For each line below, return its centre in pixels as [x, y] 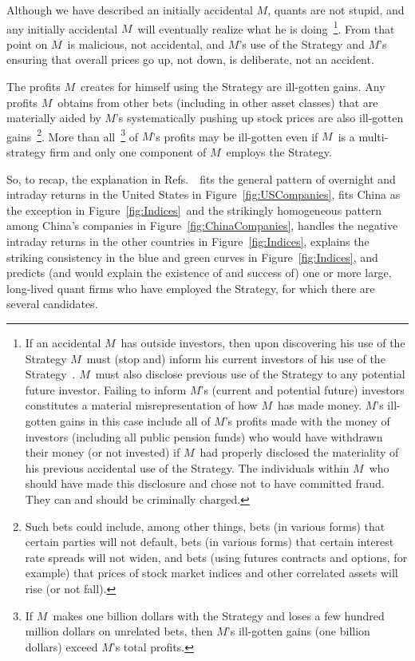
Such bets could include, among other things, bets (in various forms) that [205, 526]
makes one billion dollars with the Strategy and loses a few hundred [219, 615]
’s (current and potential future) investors [302, 389]
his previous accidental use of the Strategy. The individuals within [187, 467]
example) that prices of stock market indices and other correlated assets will [211, 573]
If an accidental [63, 342]
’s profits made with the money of [307, 420]
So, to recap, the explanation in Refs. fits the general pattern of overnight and [201, 178]
